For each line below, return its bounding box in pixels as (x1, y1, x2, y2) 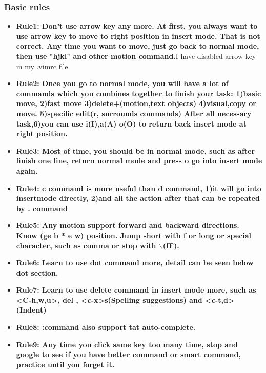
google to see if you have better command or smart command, (16, 349, 241, 360)
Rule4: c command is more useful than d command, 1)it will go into (16, 182, 261, 193)
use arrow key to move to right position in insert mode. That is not (16, 30, 260, 41)
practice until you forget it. (16, 359, 115, 369)
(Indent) (16, 304, 47, 315)
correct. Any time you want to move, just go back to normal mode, (16, 40, 259, 51)
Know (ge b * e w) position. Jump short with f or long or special (16, 230, 252, 240)
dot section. (16, 267, 58, 278)
